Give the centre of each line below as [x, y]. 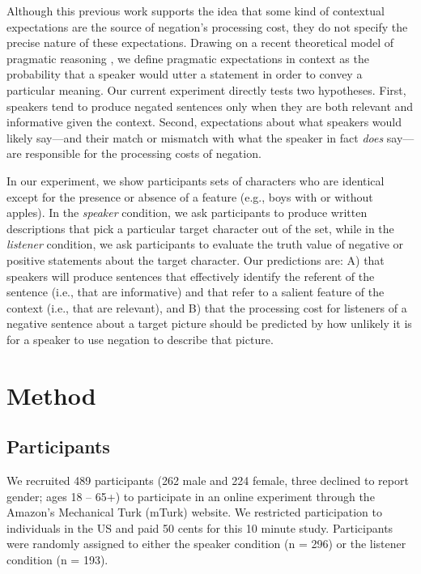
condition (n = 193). [57, 560]
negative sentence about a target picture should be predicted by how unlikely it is [209, 323]
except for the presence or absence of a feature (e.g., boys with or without [190, 196]
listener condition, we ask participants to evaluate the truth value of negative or [205, 244]
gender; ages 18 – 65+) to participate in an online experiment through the [191, 496]
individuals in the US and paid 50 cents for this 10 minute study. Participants [200, 527]
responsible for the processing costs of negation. [143, 153]
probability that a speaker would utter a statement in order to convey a [185, 74]
